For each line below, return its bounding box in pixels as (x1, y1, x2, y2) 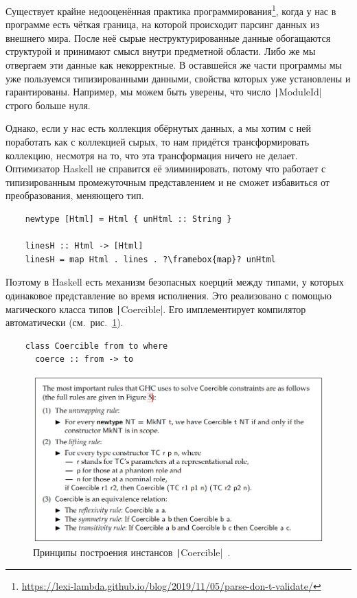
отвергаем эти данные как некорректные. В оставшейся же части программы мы (5, 58, 343, 72)
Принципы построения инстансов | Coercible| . (33, 544, 231, 559)
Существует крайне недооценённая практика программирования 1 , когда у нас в (5, 2, 336, 18)
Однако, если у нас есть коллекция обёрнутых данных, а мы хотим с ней (5, 121, 312, 135)
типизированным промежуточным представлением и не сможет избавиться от (5, 174, 330, 189)
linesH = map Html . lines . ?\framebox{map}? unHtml (25, 254, 276, 264)
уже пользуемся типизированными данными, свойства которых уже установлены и (5, 71, 351, 85)
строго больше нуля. (5, 97, 91, 112)
